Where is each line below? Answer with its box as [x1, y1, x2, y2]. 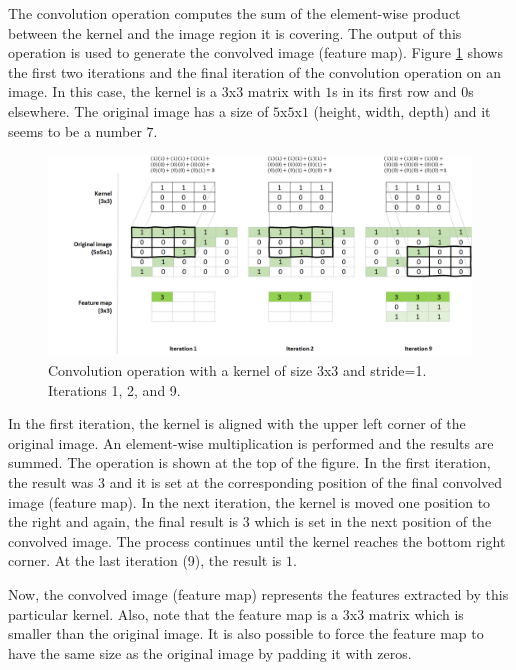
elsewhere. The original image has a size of [8, 100, 269, 121]
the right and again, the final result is [8, 511, 239, 532]
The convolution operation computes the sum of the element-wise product [8, 3, 461, 23]
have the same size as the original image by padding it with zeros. [8, 642, 412, 663]
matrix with [247, 81, 321, 102]
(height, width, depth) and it [313, 100, 491, 121]
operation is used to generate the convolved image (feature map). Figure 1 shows [8, 42, 503, 63]
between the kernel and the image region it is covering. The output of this [8, 22, 462, 43]
